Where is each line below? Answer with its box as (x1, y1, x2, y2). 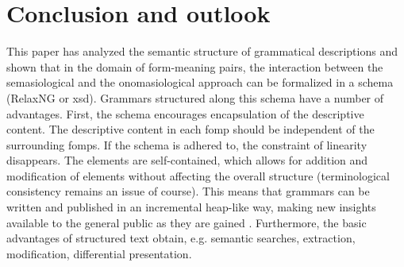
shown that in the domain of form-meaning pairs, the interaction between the (6, 58, 383, 75)
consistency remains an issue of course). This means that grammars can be (6, 183, 370, 199)
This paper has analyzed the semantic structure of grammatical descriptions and (6, 43, 398, 60)
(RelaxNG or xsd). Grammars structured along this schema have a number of (6, 89, 384, 106)
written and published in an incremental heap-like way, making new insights (6, 199, 376, 215)
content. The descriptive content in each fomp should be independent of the (6, 121, 375, 137)
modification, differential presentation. (6, 245, 192, 261)
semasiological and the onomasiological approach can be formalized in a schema (6, 74, 394, 91)
